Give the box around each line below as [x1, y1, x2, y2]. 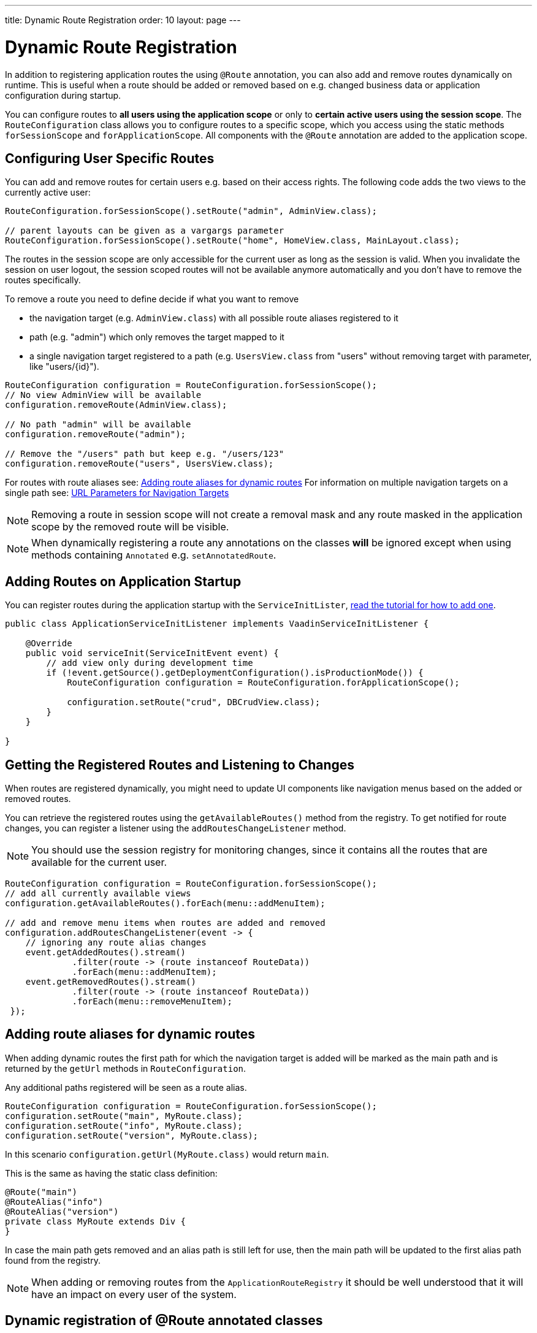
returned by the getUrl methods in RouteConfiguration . [5, 1063, 246, 1074]
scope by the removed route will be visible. [31, 521, 229, 533]
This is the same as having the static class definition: [5, 1167, 218, 1178]
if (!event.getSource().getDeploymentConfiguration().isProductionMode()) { [46, 668, 424, 678]
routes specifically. [5, 275, 81, 286]
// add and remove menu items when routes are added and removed [5, 918, 326, 928]
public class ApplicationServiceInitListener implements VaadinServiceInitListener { [5, 619, 429, 629]
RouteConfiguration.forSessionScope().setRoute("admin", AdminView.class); [5, 206, 377, 216]
